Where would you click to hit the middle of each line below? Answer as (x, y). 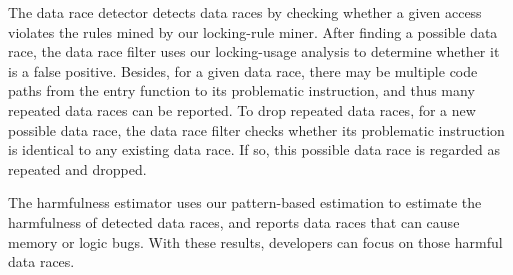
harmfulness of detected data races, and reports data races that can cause (234, 221)
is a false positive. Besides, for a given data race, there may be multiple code (243, 70)
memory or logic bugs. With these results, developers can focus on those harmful (255, 241)
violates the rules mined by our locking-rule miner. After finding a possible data (253, 31)
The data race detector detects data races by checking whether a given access (245, 12)
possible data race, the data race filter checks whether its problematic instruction (256, 129)
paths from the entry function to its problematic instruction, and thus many (241, 90)
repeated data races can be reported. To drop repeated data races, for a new (242, 109)
